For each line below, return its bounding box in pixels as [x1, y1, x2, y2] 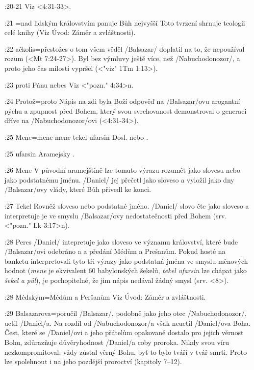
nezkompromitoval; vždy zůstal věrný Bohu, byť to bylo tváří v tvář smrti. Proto [4, 346, 247, 357]
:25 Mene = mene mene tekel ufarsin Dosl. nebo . [4, 131, 148, 142]
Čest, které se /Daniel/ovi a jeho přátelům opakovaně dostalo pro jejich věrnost [4, 327, 244, 338]
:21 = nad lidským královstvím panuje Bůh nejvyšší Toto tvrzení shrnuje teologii [4, 17, 245, 28]
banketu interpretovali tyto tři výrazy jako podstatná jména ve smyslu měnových [4, 255, 248, 266]
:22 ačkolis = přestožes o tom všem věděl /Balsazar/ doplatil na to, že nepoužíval [4, 43, 245, 54]
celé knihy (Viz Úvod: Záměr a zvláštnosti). [4, 27, 136, 37]
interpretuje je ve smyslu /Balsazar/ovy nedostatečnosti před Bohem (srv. [4, 210, 227, 220]
